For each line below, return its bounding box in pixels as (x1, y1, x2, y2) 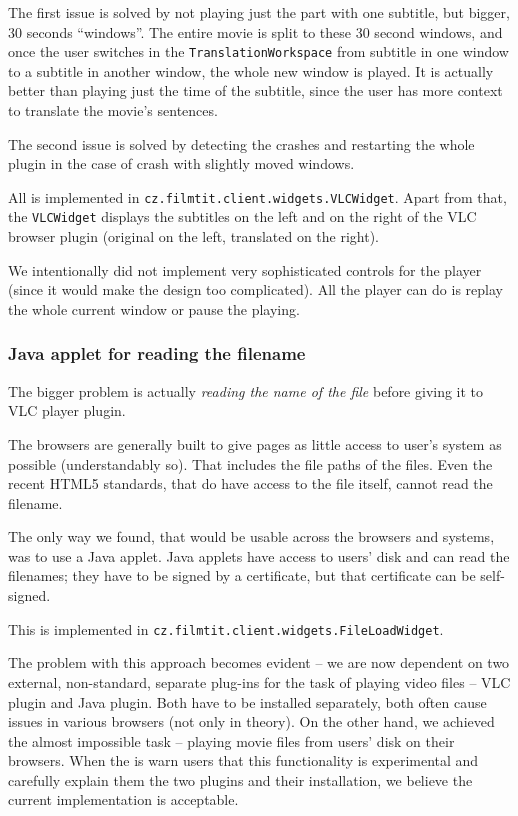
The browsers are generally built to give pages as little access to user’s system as (8, 433, 502, 454)
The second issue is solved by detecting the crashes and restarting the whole (8, 133, 475, 154)
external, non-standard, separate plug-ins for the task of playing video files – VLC (8, 671, 511, 692)
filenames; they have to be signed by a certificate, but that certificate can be (8, 565, 476, 586)
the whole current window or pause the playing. (8, 298, 300, 319)
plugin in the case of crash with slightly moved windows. (8, 153, 355, 174)
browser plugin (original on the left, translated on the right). (8, 226, 380, 247)
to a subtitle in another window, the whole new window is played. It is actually (8, 60, 494, 81)
